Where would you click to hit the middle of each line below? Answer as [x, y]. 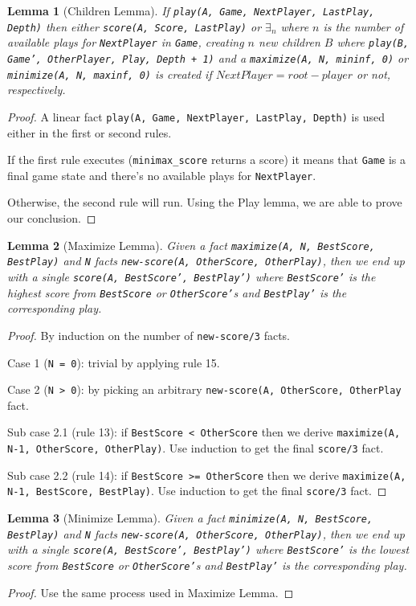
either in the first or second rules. [90, 132]
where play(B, [373, 42]
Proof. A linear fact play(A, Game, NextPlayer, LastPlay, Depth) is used [196, 116]
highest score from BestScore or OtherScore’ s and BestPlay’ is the [177, 292]
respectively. [37, 90]
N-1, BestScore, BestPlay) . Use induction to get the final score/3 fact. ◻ [197, 491]
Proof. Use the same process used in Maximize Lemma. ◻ [151, 592]
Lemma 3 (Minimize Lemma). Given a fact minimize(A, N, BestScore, [190, 518]
